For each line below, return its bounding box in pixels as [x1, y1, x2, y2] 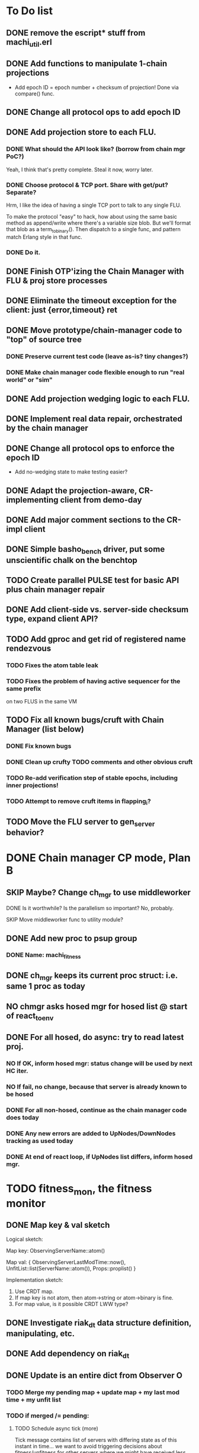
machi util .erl [6, 37, 52, 49]
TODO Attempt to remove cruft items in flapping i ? [6, 797, 151, 806]
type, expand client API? [6, 614, 98, 624]
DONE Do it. [6, 248, 41, 256]
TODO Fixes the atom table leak [6, 661, 99, 669]
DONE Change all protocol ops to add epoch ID [6, 107, 181, 117]
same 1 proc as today [6, 981, 86, 991]
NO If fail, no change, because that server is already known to [6, 1083, 187, 1091]
